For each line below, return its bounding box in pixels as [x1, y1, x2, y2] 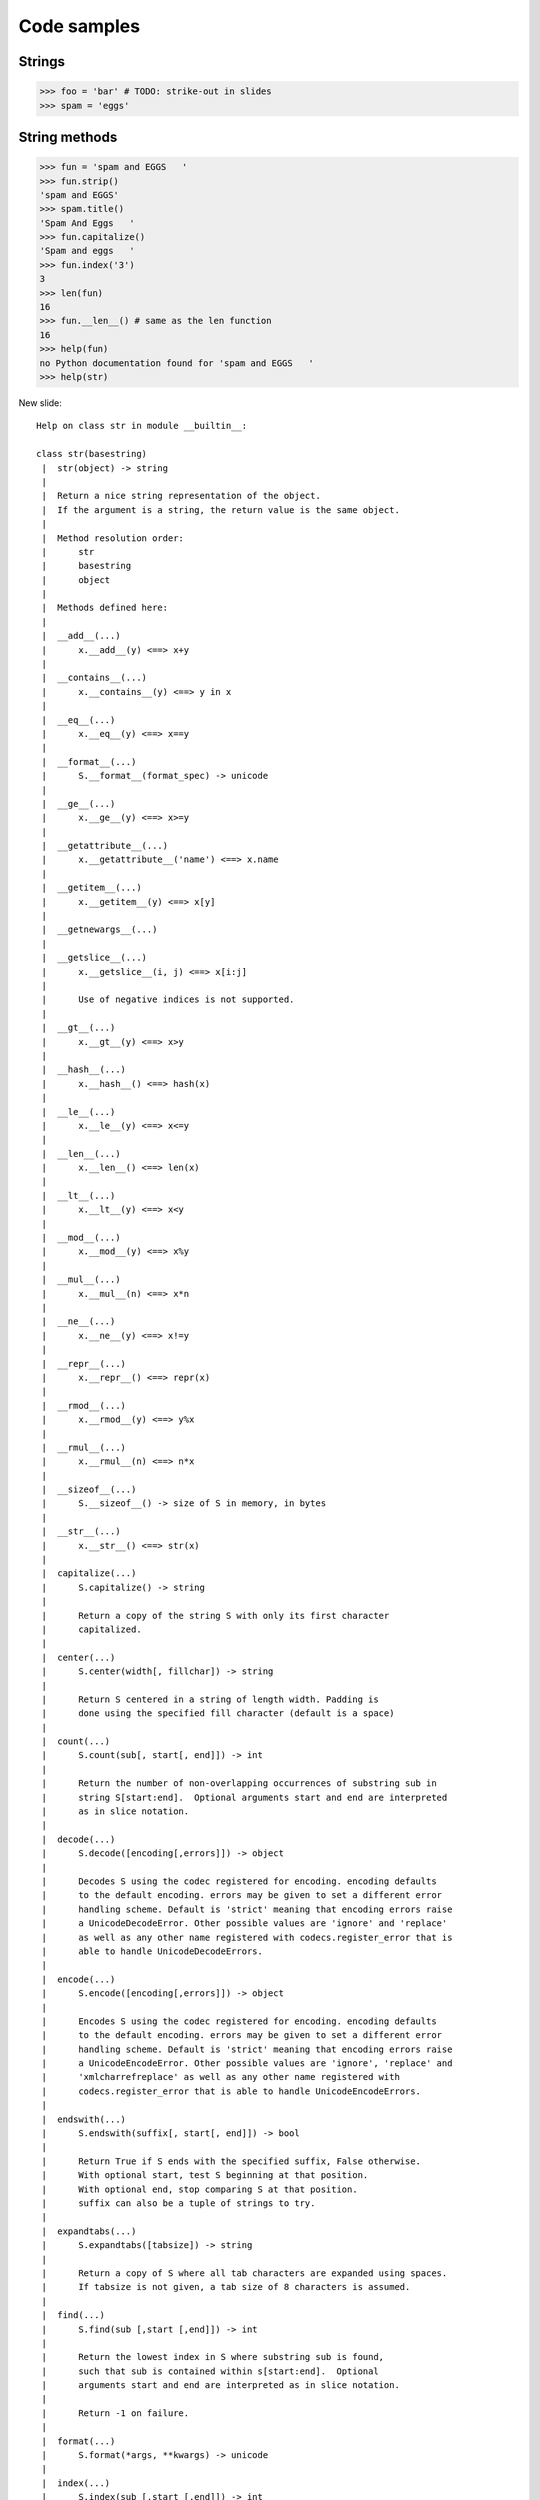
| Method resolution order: [41, 532, 185, 544]
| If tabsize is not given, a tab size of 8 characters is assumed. [41, 2281, 411, 2293]
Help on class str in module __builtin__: [36, 420, 248, 432]
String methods [18, 128, 118, 145]
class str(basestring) [36, 448, 148, 460]
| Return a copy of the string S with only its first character [41, 1610, 390, 1621]
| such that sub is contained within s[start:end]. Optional [41, 2365, 379, 2377]
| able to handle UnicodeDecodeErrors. [41, 1945, 264, 1957]
